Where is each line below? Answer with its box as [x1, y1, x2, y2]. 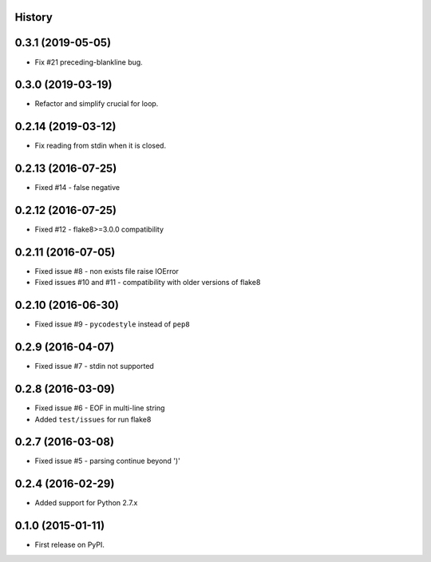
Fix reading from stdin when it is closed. [34, 140, 167, 151]
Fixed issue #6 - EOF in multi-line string [34, 403, 165, 413]
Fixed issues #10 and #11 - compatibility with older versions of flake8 [34, 278, 261, 287]
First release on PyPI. [34, 540, 105, 550]
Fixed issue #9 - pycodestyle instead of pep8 [34, 319, 191, 329]
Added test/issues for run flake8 [34, 414, 152, 424]
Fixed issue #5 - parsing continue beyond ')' [34, 456, 181, 466]
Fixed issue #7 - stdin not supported [34, 362, 155, 371]
